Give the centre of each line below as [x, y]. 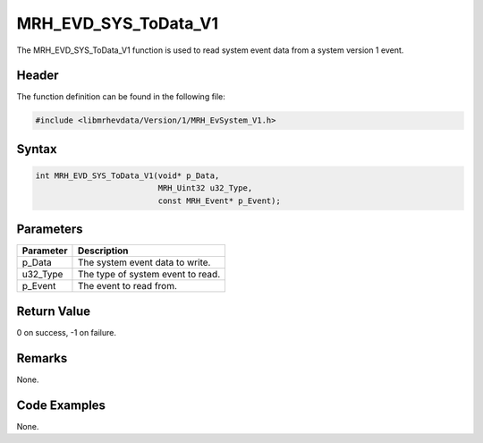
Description [103, 251]
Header [38, 76]
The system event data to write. [144, 262]
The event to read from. [127, 286]
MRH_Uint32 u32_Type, [205, 188]
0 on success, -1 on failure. [66, 332]
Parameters [50, 230]
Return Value [54, 311]
